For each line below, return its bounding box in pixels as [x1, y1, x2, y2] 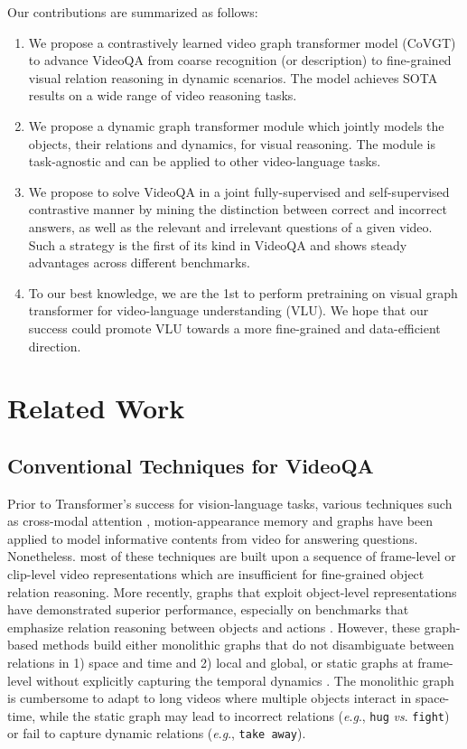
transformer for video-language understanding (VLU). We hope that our [28, 301, 429, 320]
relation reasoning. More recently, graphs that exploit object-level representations [7, 582, 457, 601]
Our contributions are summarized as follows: [7, 3, 258, 21]
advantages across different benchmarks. [28, 253, 250, 272]
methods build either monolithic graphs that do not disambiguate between [42, 635, 454, 654]
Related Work [7, 389, 185, 426]
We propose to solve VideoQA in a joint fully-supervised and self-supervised [28, 182, 450, 201]
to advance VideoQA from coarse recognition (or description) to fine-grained [28, 51, 452, 70]
